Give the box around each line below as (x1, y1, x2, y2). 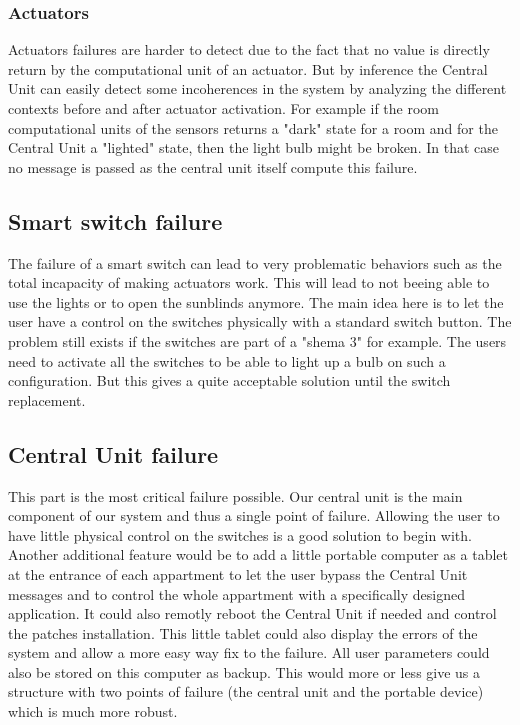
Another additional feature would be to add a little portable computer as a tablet (8, 544, 508, 565)
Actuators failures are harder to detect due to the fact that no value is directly (8, 39, 490, 60)
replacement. (8, 389, 86, 410)
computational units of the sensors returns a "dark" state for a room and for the (8, 117, 498, 138)
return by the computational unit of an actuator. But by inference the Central (8, 58, 488, 79)
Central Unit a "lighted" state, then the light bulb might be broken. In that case (8, 137, 499, 158)
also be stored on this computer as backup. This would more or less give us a (8, 661, 481, 682)
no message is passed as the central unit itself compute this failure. (8, 156, 418, 177)
